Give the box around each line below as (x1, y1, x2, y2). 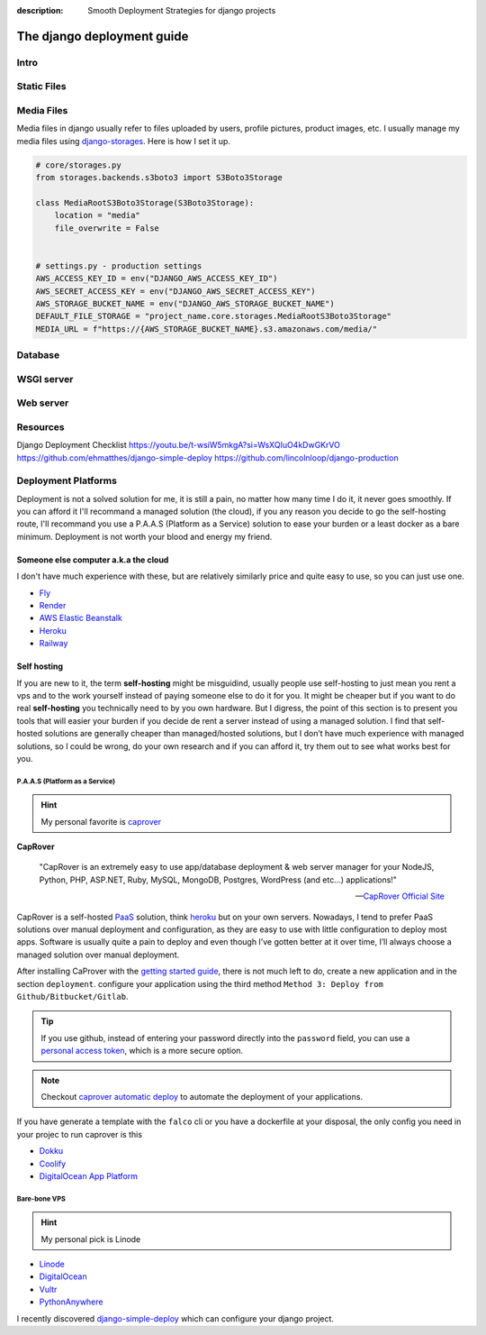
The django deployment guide (16, 28, 189, 44)
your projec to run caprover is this (16, 1129, 143, 1139)
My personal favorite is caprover (40, 816, 162, 827)
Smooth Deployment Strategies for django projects (87, 5, 276, 15)
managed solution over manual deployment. (16, 949, 180, 960)
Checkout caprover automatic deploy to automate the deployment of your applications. (40, 1091, 364, 1102)
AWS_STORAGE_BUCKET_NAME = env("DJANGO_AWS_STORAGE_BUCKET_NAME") (35, 298, 335, 308)
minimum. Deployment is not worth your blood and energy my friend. (16, 531, 273, 542)
